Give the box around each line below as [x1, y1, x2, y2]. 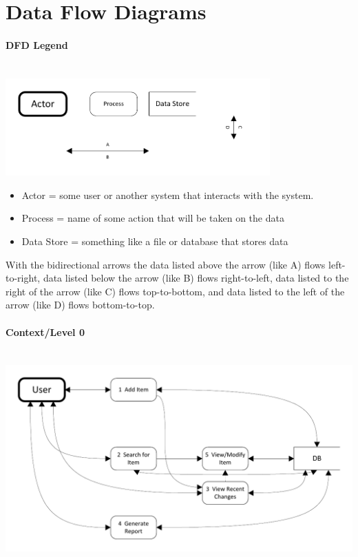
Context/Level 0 [6, 324, 85, 339]
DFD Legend [6, 37, 68, 52]
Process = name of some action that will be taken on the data [21, 211, 284, 225]
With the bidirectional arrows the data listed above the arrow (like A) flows [6, 257, 326, 271]
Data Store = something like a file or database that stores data [21, 234, 288, 249]
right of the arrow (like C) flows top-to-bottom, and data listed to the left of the [6, 284, 345, 298]
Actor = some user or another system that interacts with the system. [21, 187, 314, 202]
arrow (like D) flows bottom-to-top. [6, 297, 155, 312]
